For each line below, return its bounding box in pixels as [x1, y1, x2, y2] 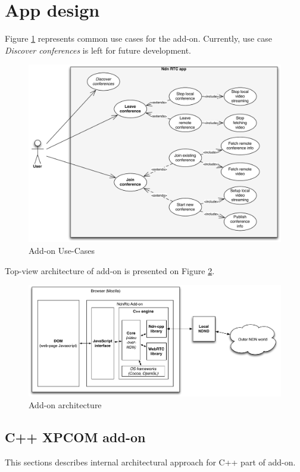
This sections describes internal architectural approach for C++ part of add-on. [5, 455, 296, 468]
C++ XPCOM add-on [5, 427, 146, 446]
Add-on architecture [29, 398, 102, 411]
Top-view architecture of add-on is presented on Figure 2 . [5, 264, 215, 277]
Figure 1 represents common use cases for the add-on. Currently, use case [5, 32, 272, 45]
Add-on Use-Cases [29, 244, 95, 257]
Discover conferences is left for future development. [5, 44, 191, 56]
